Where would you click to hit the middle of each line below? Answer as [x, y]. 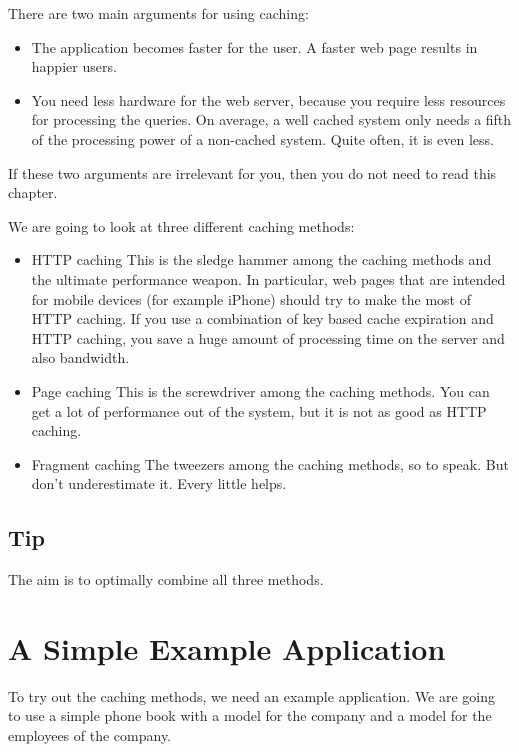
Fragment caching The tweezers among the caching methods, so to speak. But [270, 463]
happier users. [74, 66]
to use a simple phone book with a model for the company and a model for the [250, 715]
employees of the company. [90, 734]
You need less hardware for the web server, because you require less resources [268, 99]
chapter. [33, 192]
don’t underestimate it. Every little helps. [159, 483]
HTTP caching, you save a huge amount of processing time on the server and [268, 337]
